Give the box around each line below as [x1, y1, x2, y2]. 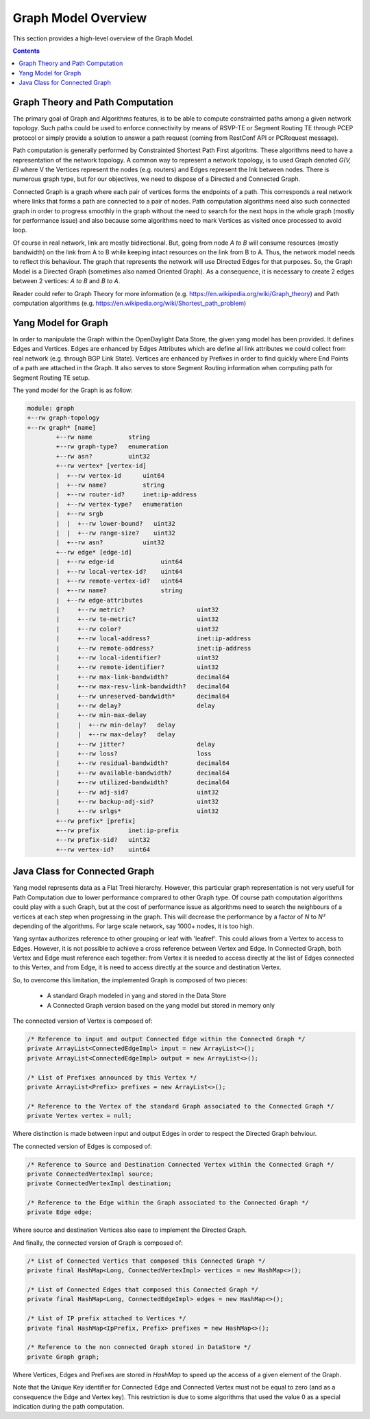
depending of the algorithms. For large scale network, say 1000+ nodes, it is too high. [12, 922, 254, 930]
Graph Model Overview [12, 10, 147, 25]
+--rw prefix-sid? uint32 [56, 836, 151, 844]
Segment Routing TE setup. [12, 374, 90, 382]
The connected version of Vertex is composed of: [12, 1017, 153, 1025]
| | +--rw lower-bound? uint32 [56, 520, 176, 527]
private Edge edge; [27, 1209, 92, 1216]
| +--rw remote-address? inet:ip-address [56, 644, 251, 652]
